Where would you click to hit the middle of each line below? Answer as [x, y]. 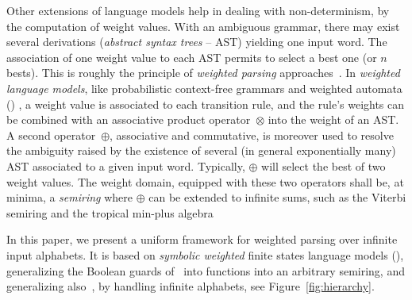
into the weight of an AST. [333, 119]
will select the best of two [323, 165]
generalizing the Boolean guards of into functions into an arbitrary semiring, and [206, 270]
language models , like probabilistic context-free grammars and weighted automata [204, 88]
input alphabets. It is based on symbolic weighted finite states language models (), [205, 254]
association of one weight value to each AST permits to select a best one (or [192, 57]
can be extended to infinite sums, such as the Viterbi [277, 197]
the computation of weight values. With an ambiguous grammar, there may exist [203, 26]
